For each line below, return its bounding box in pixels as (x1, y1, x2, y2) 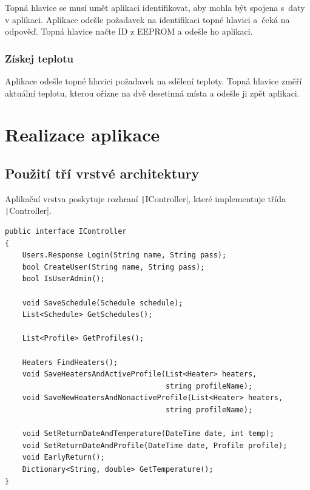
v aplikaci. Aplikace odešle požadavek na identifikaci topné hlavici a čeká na (5, 13, 290, 26)
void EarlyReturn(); (22, 453, 105, 462)
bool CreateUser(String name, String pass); (22, 262, 205, 271)
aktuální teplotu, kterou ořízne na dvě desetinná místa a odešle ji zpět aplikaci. (5, 86, 300, 99)
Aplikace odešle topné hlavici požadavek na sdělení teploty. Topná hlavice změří (5, 75, 302, 87)
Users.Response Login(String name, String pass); (22, 251, 227, 260)
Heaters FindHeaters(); (22, 358, 118, 367)
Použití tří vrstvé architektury (5, 163, 200, 182)
